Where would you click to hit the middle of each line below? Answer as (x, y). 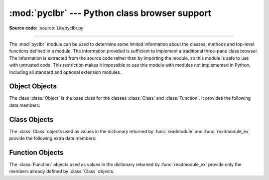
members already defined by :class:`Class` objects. (62, 172)
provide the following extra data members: (53, 138)
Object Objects (33, 87)
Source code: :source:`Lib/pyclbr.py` (47, 28)
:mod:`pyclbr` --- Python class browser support (110, 13)
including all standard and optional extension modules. (65, 72)
